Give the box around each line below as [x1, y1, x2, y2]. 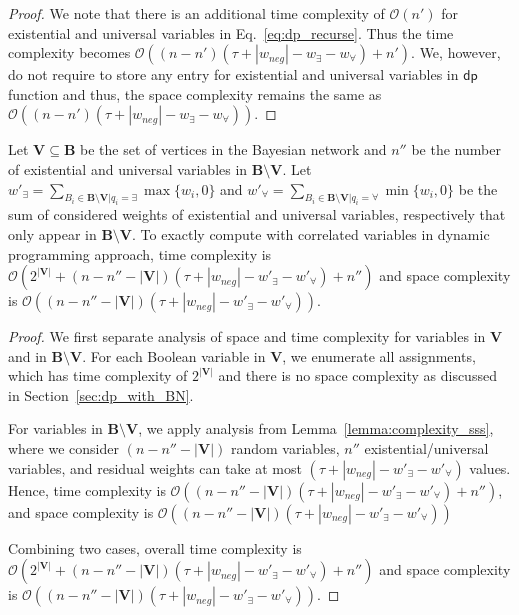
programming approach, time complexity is [8, 243, 272, 264]
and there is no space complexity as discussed [218, 365, 497, 386]
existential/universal [364, 438, 489, 459]
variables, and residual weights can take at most [8, 457, 302, 478]
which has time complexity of [8, 365, 188, 386]
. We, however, [411, 42, 501, 63]
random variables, [230, 438, 340, 459]
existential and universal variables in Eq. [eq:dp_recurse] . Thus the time [8, 22, 454, 43]
